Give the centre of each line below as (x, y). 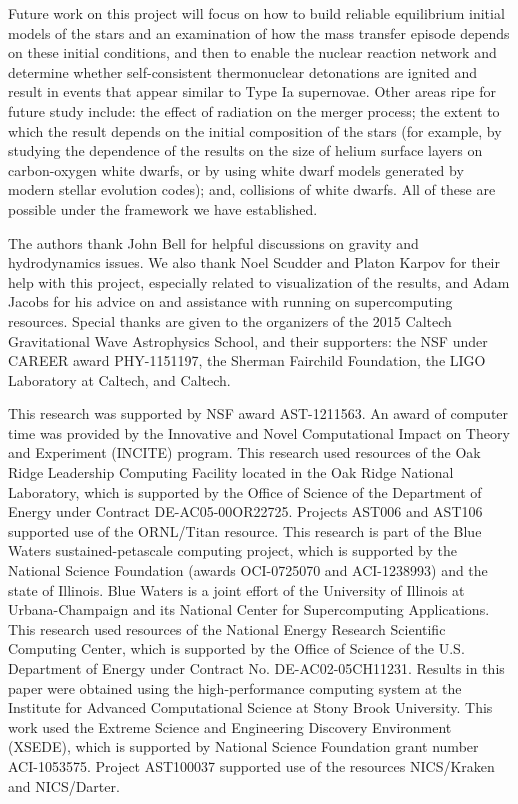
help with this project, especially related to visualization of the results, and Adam (259, 281)
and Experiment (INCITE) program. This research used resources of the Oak (244, 452)
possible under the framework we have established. (163, 208)
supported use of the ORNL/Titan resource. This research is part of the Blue (245, 530)
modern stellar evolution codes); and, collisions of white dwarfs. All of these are (252, 189)
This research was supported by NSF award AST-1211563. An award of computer (258, 413)
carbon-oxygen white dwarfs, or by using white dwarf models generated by (236, 169)
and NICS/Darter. (64, 785)
